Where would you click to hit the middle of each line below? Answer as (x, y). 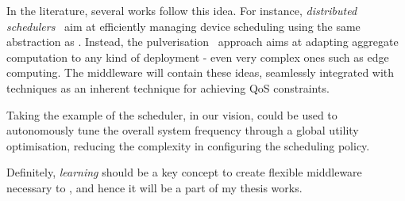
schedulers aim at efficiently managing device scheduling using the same (183, 26)
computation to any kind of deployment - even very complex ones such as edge (198, 57)
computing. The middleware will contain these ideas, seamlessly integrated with (201, 72)
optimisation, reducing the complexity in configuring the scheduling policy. (188, 145)
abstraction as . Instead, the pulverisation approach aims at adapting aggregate (202, 42)
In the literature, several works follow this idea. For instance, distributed (182, 10)
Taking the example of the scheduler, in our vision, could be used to (172, 114)
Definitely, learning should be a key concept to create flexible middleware (184, 172)
